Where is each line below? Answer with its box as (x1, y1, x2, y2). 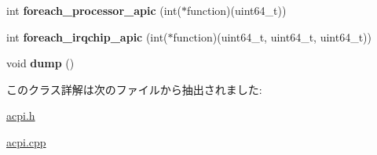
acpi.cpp (6, 133, 46, 150)
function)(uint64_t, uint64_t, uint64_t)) (173, 28, 372, 45)
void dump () (6, 55, 75, 71)
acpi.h (6, 107, 35, 124)
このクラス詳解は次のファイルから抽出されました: (6, 81, 262, 97)
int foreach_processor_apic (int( (6, 2, 181, 18)
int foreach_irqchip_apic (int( (6, 28, 168, 45)
